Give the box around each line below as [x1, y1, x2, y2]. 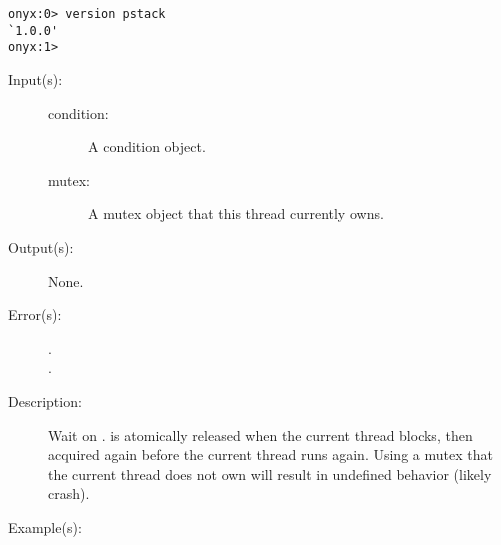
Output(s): [8, 236, 74, 257]
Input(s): [8, 68, 63, 89]
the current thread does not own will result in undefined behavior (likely [48, 463, 492, 484]
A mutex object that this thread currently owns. [88, 203, 384, 224]
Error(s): [8, 304, 62, 325]
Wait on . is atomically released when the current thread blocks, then [48, 424, 473, 445]
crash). [48, 483, 90, 504]
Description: [8, 390, 82, 411]
